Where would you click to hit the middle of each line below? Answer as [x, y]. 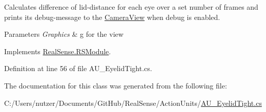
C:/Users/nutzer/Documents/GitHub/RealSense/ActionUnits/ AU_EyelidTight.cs [133, 103]
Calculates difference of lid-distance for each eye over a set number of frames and [131, 7]
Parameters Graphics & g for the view [64, 34]
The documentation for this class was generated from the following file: [116, 85]
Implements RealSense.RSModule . [58, 51]
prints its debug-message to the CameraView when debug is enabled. [112, 17]
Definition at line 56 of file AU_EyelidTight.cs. [78, 68]
